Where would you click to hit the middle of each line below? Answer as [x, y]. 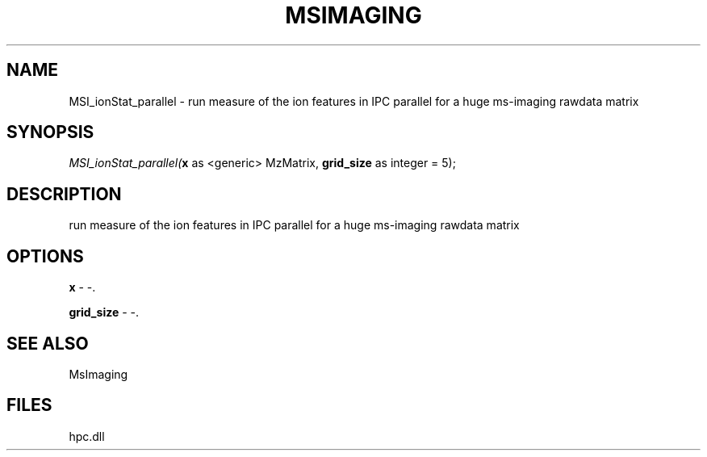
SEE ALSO [48, 343]
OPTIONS [45, 256]
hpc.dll [87, 436]
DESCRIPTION [64, 194]
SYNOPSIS [50, 132]
